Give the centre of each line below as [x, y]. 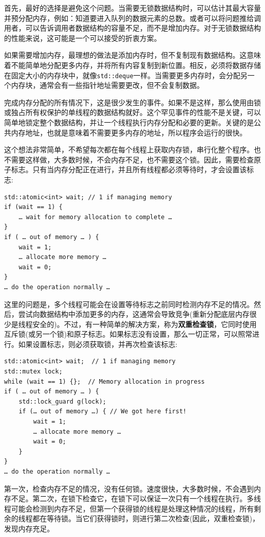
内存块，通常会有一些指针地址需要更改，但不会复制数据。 [107, 85]
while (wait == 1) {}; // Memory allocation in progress [104, 381]
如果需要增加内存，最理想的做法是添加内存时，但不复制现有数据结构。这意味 [132, 55]
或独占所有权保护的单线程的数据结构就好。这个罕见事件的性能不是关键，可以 [132, 112]
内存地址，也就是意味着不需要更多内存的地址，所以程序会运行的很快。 [129, 132]
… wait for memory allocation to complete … [95, 217]
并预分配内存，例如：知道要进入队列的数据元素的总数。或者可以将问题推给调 [132, 18]
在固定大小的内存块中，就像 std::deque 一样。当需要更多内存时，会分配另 [126, 75]
